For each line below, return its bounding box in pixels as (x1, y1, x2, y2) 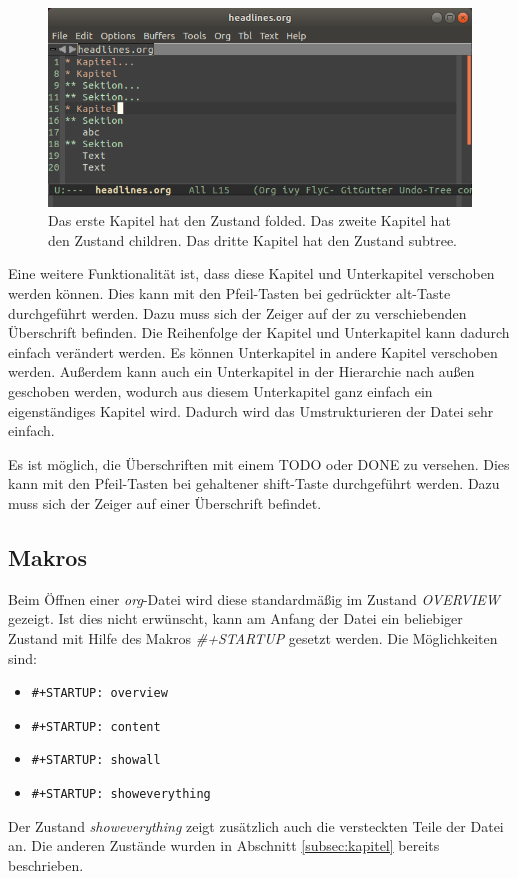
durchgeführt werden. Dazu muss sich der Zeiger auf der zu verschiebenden (8, 302, 467, 323)
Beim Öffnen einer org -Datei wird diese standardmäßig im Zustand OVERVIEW (8, 588, 500, 609)
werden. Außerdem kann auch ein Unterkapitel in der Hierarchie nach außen (8, 361, 475, 382)
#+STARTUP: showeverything (31, 787, 211, 802)
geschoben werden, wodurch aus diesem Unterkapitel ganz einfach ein (8, 381, 433, 402)
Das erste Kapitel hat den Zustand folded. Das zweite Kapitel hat (48, 210, 451, 231)
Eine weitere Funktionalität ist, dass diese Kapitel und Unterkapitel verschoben (8, 263, 495, 284)
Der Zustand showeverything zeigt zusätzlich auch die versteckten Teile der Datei (8, 815, 504, 836)
